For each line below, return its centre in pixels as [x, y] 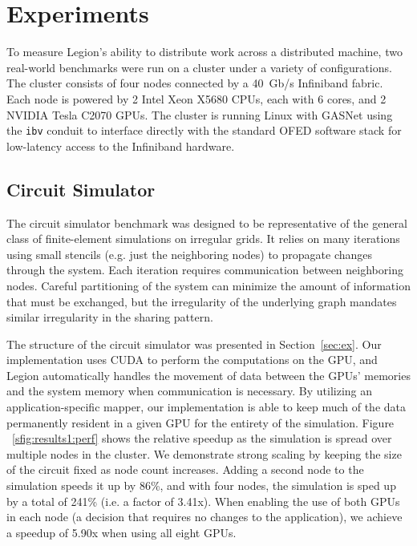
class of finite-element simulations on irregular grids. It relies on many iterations [203, 239]
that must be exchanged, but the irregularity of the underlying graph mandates [202, 301]
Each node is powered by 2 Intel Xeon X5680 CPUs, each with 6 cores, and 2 [196, 98]
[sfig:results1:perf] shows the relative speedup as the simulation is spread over [202, 438]
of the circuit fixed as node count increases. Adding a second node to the [185, 469]
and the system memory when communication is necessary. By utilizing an [190, 391]
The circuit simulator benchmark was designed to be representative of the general [207, 222]
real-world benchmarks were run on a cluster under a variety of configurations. [199, 67]
